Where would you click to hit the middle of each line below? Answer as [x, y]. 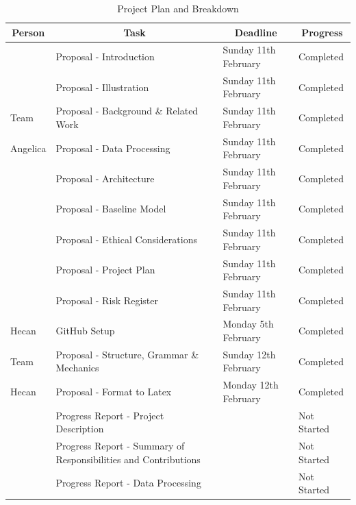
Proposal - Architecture [105, 178]
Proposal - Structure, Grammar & [127, 354]
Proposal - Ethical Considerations [126, 239]
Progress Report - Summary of [120, 446]
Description [80, 429]
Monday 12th [251, 385]
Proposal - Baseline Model [111, 209]
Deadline [256, 32]
